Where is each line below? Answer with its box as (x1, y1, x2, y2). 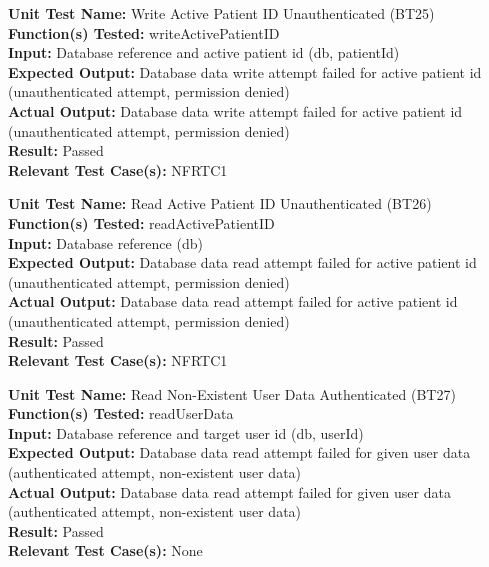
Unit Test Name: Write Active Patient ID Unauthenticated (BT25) (8, 3, 435, 23)
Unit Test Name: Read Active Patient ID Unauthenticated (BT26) (8, 193, 432, 214)
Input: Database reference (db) (8, 232, 203, 253)
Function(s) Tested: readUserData (8, 403, 234, 424)
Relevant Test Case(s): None (8, 540, 203, 561)
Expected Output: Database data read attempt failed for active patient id (8, 252, 477, 273)
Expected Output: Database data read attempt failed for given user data (8, 442, 471, 463)
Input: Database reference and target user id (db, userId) (8, 422, 364, 443)
